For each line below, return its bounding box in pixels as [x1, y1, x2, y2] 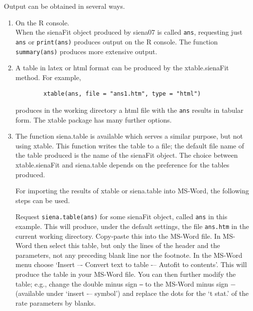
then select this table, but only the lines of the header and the [34, 240, 220, 250]
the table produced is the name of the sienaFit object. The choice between [15, 150, 238, 160]
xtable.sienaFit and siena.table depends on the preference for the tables [15, 159, 230, 169]
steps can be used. [15, 195, 70, 205]
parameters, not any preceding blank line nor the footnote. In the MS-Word [15, 249, 243, 260]
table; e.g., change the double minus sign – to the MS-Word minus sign [15, 278, 229, 289]
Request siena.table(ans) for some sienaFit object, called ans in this [15, 211, 228, 222]
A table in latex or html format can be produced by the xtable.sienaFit [15, 62, 229, 73]
